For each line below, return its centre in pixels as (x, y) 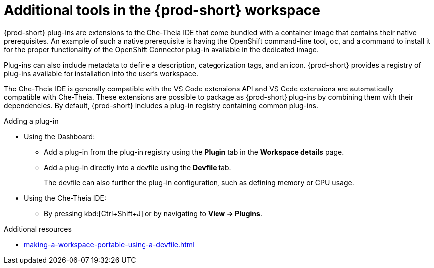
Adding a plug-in (31, 121)
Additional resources (38, 229)
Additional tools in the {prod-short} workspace (162, 10)
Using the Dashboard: (60, 136)
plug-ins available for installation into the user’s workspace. (101, 73)
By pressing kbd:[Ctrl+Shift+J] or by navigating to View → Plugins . (153, 213)
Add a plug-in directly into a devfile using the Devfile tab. (138, 167)
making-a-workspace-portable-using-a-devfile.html (109, 244)
